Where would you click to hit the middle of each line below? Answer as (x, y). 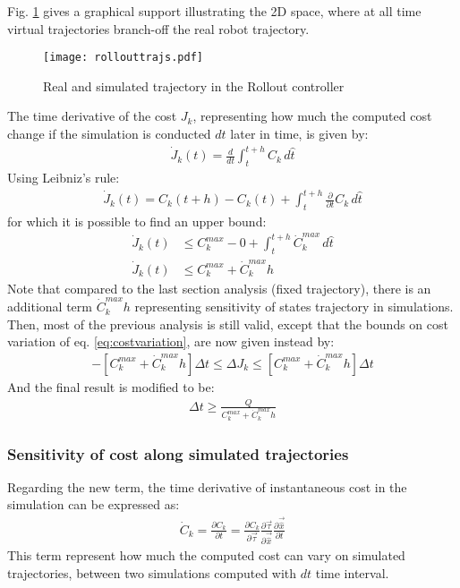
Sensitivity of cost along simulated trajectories (178, 453)
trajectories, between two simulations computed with (152, 572)
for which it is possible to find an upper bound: (137, 221)
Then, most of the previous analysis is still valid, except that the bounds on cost (228, 324)
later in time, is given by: (299, 134)
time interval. (352, 572)
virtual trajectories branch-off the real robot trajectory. (158, 28)
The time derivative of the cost (92, 116)
